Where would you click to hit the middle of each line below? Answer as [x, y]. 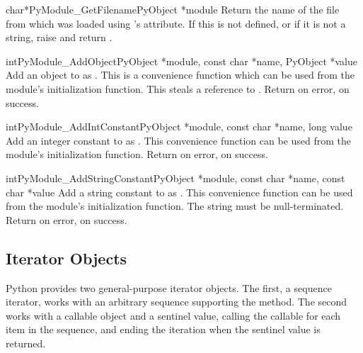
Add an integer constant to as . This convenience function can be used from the [179, 140]
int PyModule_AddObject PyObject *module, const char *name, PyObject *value [182, 61]
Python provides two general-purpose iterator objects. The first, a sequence [169, 287]
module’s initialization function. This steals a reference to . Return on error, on [178, 88]
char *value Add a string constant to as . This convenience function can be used [179, 192]
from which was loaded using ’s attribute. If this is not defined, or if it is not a [176, 23]
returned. [26, 343]
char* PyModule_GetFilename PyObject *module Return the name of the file [173, 9]
